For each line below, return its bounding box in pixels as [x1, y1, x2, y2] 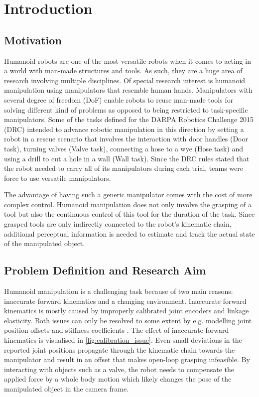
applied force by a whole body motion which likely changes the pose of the [4, 374, 232, 384]
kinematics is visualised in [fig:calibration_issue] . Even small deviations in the [4, 335, 242, 345]
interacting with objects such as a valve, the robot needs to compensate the [4, 364, 235, 374]
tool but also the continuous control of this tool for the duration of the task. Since [4, 209, 255, 219]
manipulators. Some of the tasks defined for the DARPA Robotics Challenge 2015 [4, 114, 254, 125]
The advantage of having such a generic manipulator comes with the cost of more [4, 189, 253, 200]
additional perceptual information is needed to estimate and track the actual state [4, 228, 255, 239]
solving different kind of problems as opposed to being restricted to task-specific [4, 104, 248, 115]
